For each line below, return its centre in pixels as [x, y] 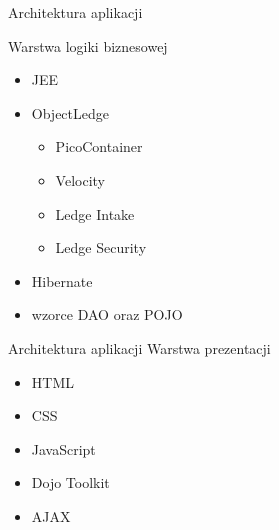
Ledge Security [101, 247]
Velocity [80, 179]
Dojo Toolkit [70, 482]
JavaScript [63, 448]
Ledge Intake [95, 213]
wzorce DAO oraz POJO [107, 314]
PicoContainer [99, 146]
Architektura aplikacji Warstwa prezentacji [139, 347]
